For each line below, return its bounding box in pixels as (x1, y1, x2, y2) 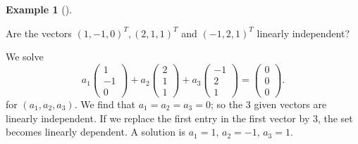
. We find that (74, 96, 136, 111)
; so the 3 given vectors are (210, 96, 327, 111)
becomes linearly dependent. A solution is (6, 124, 185, 139)
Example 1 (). (6, 2, 72, 16)
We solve (6, 49, 44, 64)
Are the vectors (6, 25, 72, 40)
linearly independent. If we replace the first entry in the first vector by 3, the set (6, 110, 353, 125)
